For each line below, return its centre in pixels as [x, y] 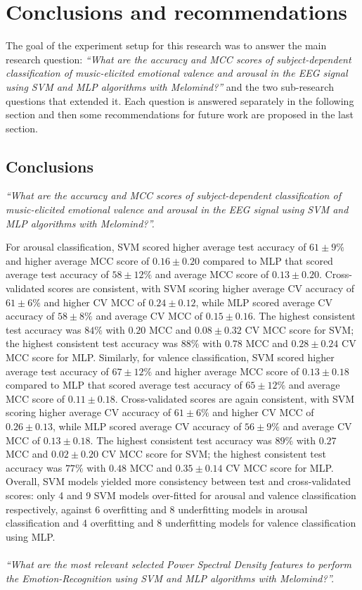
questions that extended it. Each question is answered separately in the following [180, 100]
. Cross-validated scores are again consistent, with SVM [235, 398]
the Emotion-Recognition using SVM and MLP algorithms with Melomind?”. [170, 578]
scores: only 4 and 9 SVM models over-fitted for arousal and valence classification [181, 495]
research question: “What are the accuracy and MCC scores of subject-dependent [179, 59]
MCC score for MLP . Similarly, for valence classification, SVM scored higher [170, 357]
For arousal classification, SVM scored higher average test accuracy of [156, 247]
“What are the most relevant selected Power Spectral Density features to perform [179, 564]
